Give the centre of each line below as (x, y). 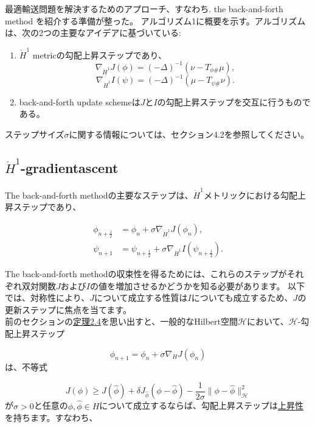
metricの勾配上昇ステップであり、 (100, 55)
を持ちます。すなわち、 (51, 418)
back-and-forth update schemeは (80, 101)
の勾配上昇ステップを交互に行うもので (234, 101)
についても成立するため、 (242, 298)
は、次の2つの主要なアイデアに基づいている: (93, 33)
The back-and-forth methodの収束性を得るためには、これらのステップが (146, 273)
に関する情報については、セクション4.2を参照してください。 (189, 134)
